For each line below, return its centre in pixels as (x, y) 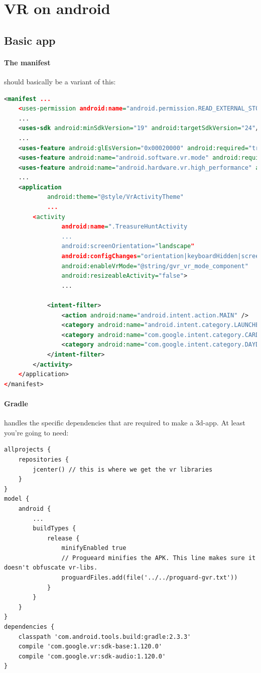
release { (63, 538)
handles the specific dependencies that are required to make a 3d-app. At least (125, 423)
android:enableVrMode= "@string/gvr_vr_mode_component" (155, 266)
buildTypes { (54, 529)
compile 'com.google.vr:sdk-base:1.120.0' (90, 647)
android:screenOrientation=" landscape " (128, 246)
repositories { (43, 459)
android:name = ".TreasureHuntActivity (124, 227)
